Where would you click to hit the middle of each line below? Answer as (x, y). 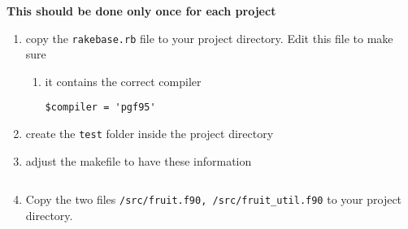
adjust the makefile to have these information (139, 160)
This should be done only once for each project (141, 11)
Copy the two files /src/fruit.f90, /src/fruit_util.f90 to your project (214, 199)
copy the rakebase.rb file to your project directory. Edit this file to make (209, 38)
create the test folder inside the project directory (150, 134)
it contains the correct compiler (123, 81)
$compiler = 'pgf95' (100, 108)
